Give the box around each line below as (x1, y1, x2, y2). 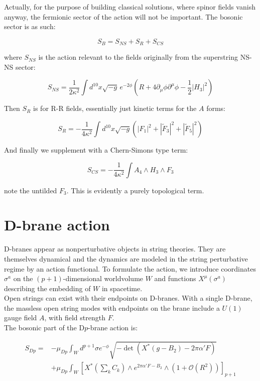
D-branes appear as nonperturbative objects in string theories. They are (4, 243, 226, 254)
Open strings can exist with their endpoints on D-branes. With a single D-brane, (4, 293, 252, 303)
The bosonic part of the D (4, 322, 85, 333)
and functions (154, 273, 196, 284)
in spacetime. (101, 283, 143, 293)
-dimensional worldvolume (63, 273, 144, 284)
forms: (206, 103, 225, 113)
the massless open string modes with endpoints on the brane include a (4, 302, 220, 313)
